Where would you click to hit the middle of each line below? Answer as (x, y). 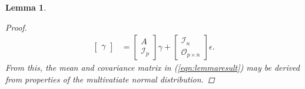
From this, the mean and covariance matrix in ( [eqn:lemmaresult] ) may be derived (153, 67)
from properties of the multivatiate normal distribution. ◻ (110, 79)
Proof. (16, 27)
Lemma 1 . (26, 7)
